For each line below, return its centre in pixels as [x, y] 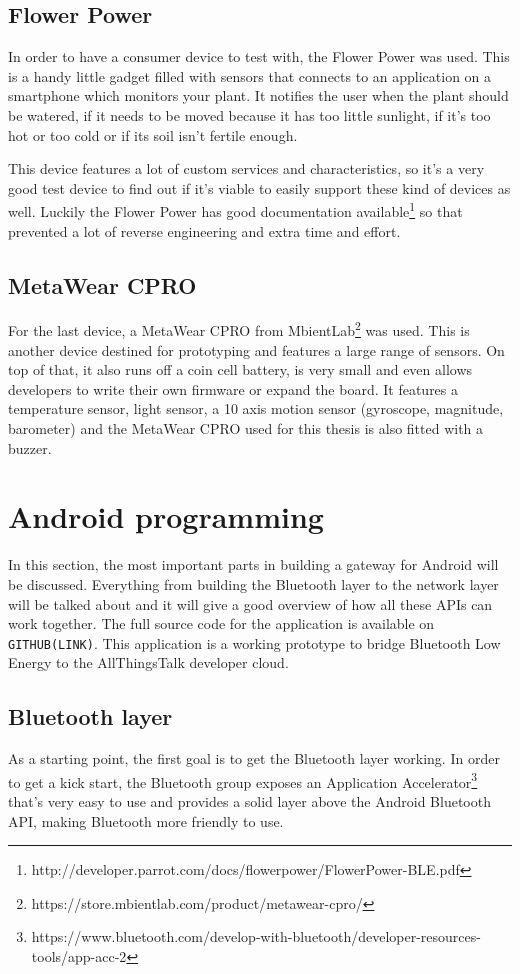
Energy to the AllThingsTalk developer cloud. [148, 662]
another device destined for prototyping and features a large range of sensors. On [256, 349]
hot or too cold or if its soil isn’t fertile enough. [153, 134]
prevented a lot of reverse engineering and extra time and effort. [204, 230]
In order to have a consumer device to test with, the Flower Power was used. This [259, 56]
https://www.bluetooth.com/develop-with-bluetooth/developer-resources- [256, 936]
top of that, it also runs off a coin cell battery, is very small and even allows [240, 369]
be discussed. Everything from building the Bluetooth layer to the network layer [253, 583]
